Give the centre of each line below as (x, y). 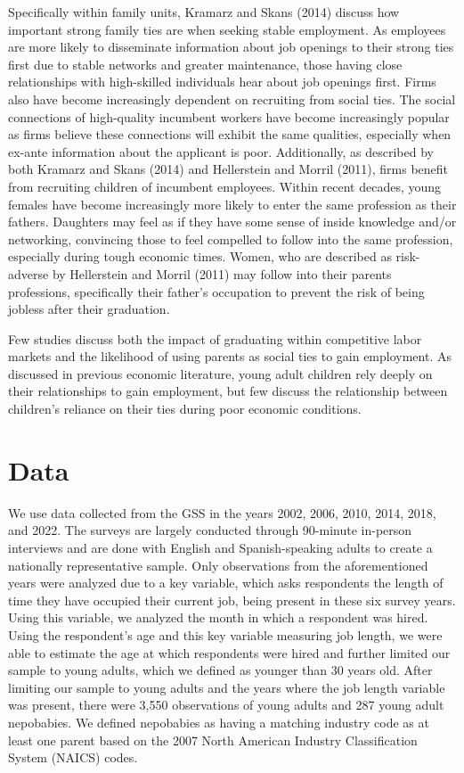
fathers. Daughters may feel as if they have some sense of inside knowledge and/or (232, 222)
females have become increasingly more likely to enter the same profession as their (232, 204)
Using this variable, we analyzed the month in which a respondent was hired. (218, 617)
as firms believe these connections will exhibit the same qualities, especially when (230, 134)
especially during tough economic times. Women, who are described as (200, 256)
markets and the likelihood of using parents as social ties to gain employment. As (230, 356)
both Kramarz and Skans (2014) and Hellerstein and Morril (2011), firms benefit (228, 169)
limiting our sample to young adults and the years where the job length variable (227, 687)
